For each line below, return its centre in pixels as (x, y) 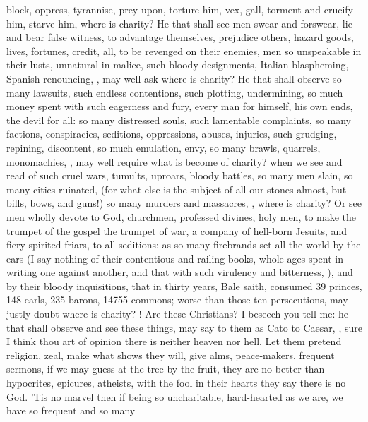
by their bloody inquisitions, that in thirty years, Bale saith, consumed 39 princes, (184, 285)
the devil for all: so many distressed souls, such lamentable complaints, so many (179, 120)
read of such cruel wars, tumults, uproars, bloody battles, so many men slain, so (180, 175)
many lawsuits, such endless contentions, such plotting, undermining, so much (175, 92)
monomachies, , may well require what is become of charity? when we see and (174, 161)
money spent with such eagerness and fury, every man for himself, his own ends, (180, 106)
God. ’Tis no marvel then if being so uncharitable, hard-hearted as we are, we (175, 396)
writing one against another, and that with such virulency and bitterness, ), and (180, 272)
